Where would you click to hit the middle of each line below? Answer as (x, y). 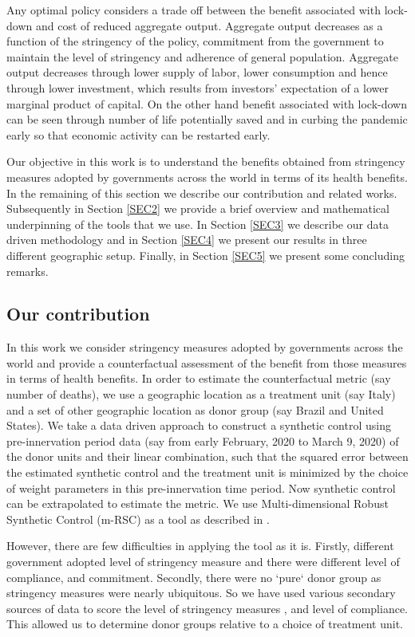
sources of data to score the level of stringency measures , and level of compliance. (207, 608)
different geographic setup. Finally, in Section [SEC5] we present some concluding (206, 255)
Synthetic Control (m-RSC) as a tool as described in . (138, 519)
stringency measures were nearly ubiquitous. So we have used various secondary (201, 593)
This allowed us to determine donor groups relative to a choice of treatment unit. (205, 624)
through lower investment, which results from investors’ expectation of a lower (198, 87)
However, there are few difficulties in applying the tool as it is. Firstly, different (200, 546)
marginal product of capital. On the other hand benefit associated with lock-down (207, 103)
